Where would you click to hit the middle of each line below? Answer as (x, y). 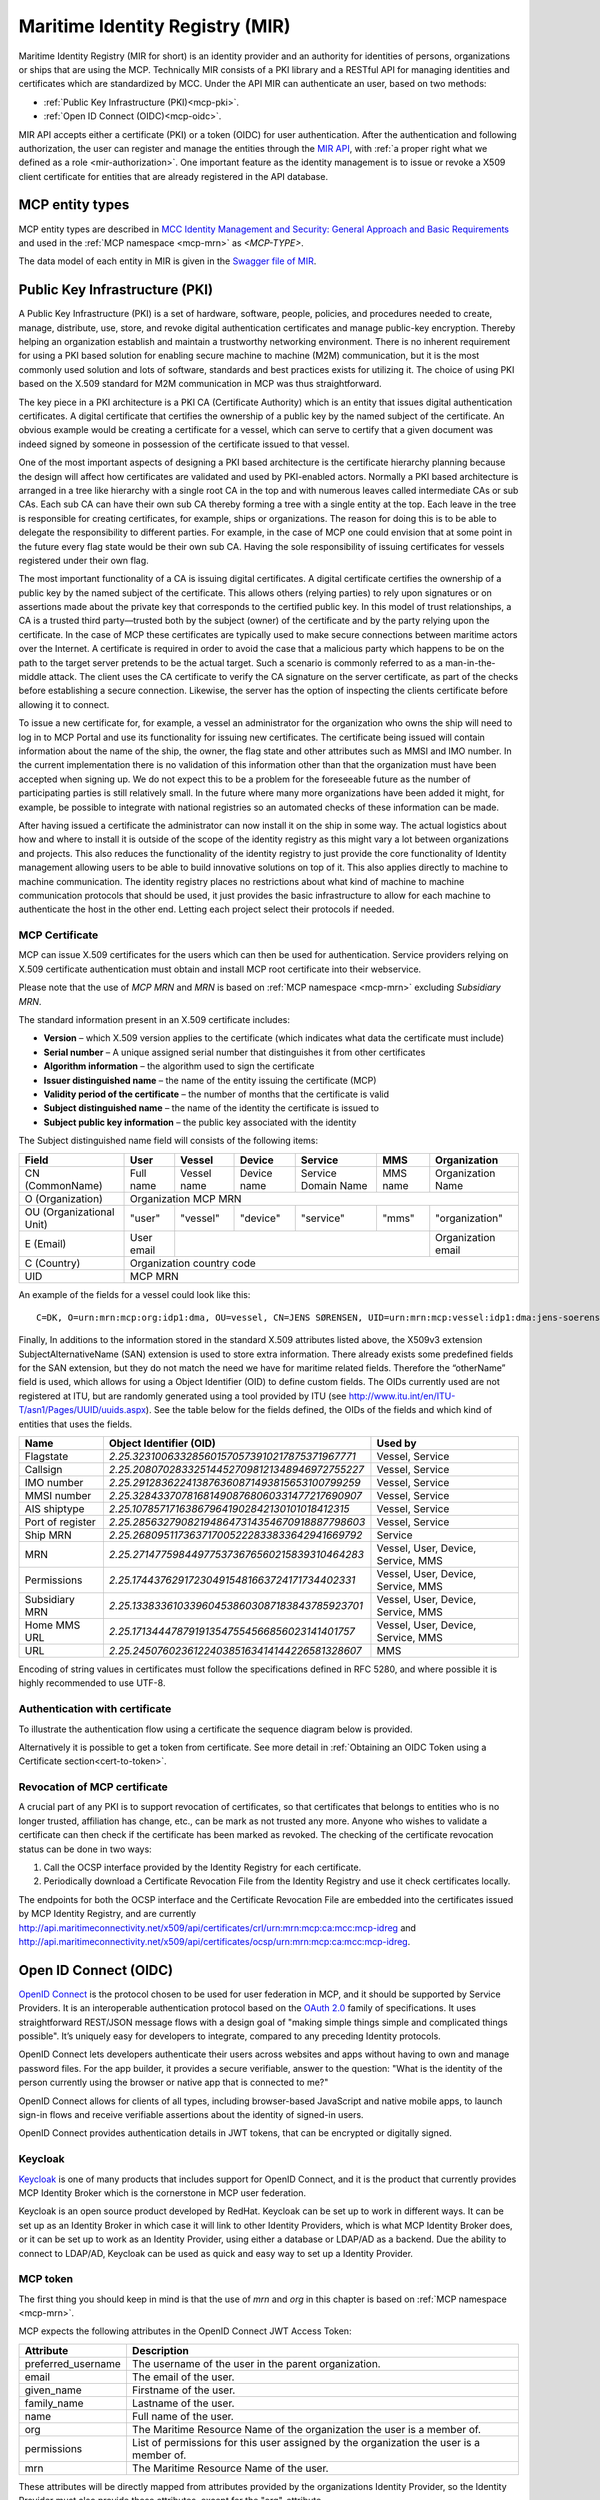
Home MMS (52, 1625)
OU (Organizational (69, 1212)
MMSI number (58, 1496)
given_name (53, 2390)
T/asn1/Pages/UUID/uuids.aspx (82, 1410)
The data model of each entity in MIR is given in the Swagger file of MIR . (167, 261)
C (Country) (52, 1263)
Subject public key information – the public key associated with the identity (200, 1122)
